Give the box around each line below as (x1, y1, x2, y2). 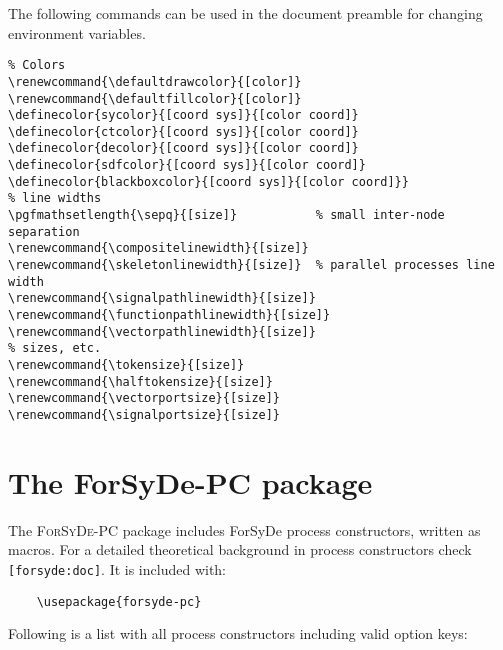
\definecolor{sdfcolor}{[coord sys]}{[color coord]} (8, 158, 366, 173)
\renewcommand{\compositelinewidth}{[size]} (8, 241, 309, 256)
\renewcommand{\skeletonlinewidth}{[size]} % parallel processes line (8, 258, 495, 273)
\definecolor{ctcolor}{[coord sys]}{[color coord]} (8, 124, 359, 139)
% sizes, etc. (8, 341, 102, 356)
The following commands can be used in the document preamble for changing (8, 3, 483, 23)
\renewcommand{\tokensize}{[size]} (8, 358, 245, 372)
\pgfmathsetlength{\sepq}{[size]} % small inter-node (8, 208, 445, 223)
